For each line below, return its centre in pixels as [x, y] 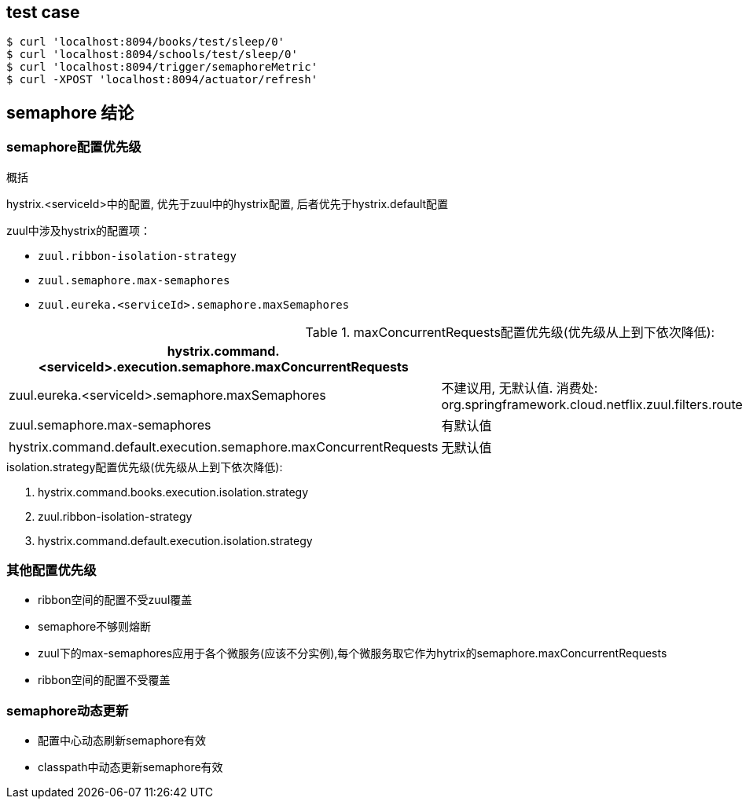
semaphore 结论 [70, 112]
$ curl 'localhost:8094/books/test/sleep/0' [146, 42]
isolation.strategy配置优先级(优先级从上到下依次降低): [145, 467]
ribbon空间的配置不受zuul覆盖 [115, 600]
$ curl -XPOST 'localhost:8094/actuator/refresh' [162, 80]
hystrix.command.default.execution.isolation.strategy [175, 540]
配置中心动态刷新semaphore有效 [122, 741]
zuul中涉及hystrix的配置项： [79, 230]
